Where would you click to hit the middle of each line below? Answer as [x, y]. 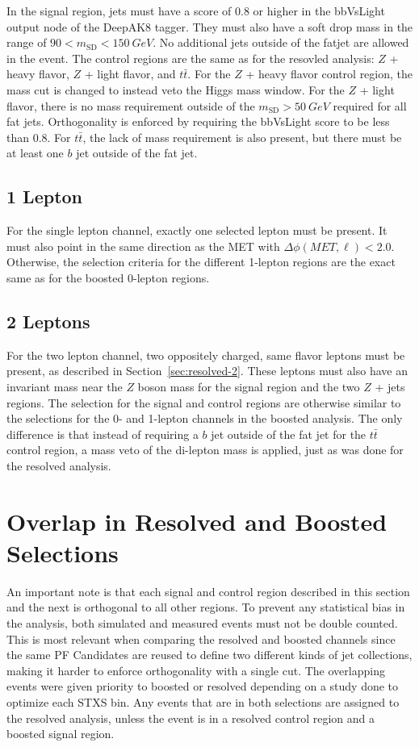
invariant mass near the [65, 386]
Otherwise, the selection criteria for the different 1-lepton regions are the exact [201, 262]
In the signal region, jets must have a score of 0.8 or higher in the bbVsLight [196, 10]
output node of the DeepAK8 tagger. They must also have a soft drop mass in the [210, 26]
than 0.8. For [39, 137]
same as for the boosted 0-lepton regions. [108, 277]
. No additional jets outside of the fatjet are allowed [281, 42]
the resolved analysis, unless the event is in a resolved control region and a [191, 718]
